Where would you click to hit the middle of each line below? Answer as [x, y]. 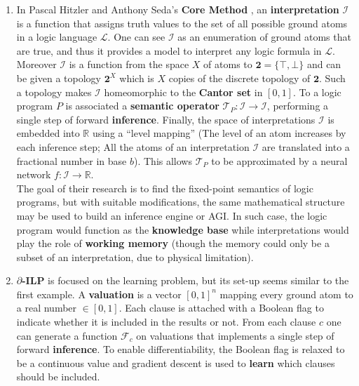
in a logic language [57, 37]
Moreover [36, 64]
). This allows [163, 160]
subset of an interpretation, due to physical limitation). [135, 257]
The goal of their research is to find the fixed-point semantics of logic [165, 188]
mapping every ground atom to [286, 294]
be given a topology [59, 78]
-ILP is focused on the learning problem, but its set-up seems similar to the [185, 280]
